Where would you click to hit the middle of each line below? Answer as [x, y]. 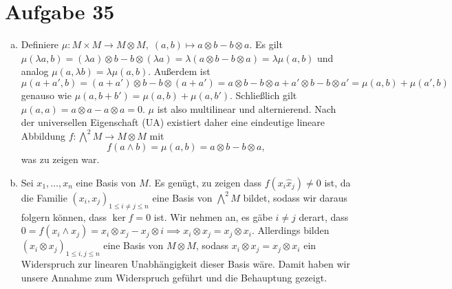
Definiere [40, 44]
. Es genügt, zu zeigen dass [205, 182]
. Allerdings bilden [291, 230]
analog [35, 71]
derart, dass [324, 216]
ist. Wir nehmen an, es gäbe [213, 216]
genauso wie [46, 95]
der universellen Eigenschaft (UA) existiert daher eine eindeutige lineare [173, 122]
